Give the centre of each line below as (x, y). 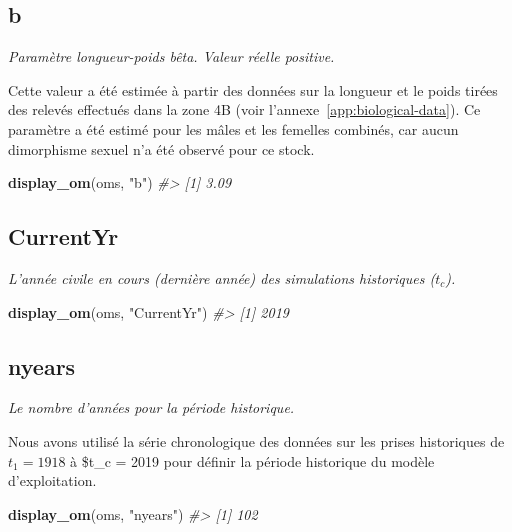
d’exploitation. (52, 480)
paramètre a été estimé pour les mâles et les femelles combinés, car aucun (233, 128)
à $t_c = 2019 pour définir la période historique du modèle (252, 460)
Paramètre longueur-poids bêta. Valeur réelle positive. (171, 56)
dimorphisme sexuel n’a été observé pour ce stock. (161, 148)
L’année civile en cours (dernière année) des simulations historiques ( (222, 277)
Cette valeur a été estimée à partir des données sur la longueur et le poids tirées (253, 89)
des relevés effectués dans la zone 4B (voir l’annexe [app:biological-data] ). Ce (244, 109)
